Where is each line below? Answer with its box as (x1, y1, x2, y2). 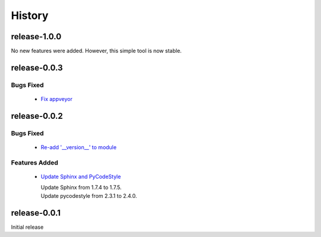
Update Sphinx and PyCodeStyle (40, 173, 121, 180)
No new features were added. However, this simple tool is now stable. (11, 48, 182, 55)
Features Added (11, 158, 59, 166)
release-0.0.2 (11, 110, 63, 121)
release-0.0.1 (11, 208, 61, 218)
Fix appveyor (40, 96, 73, 103)
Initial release (11, 223, 44, 230)
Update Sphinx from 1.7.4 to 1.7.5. (40, 184, 122, 191)
